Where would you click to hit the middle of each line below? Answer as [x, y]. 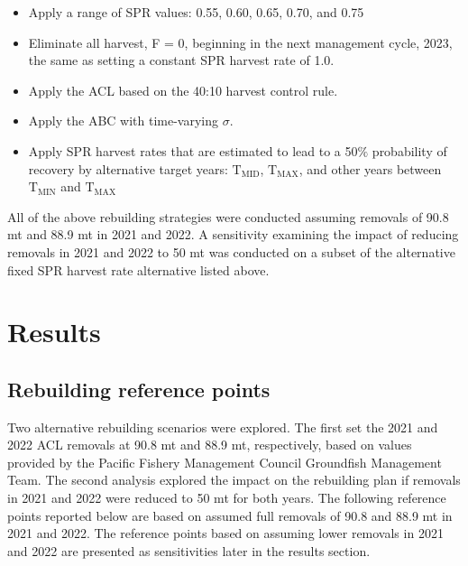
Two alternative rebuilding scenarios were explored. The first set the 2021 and [223, 427]
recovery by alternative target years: [128, 168]
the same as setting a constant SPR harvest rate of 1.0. [181, 60]
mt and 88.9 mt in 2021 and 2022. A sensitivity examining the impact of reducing [233, 234]
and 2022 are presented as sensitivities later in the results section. [189, 550]
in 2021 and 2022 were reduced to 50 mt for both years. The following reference [227, 498]
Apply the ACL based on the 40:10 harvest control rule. [183, 90]
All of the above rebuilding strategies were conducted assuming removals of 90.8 [228, 216]
